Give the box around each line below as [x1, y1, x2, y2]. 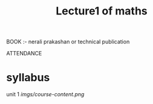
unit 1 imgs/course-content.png [6, 91, 85, 98]
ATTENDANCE [6, 50, 42, 57]
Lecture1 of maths [55, 4, 148, 18]
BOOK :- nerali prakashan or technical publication [6, 38, 130, 46]
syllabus [6, 71, 50, 85]
